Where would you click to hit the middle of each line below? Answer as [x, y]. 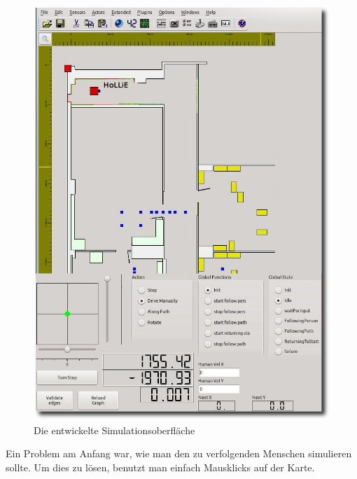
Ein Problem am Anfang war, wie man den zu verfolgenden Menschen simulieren [179, 453]
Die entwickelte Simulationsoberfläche [114, 430]
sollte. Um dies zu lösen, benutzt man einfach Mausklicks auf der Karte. [160, 467]
